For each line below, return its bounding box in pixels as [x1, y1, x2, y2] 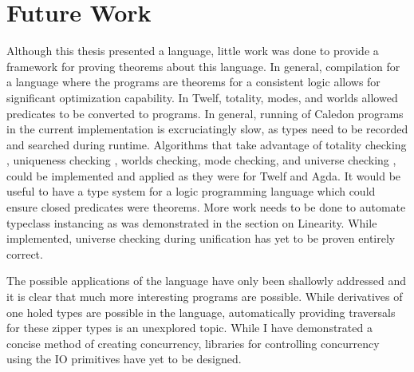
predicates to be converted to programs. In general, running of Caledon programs [6, 105, 404, 121]
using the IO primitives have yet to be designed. [6, 350, 242, 367]
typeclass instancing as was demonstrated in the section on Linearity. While [6, 214, 377, 231]
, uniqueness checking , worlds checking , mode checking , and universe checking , [6, 152, 396, 168]
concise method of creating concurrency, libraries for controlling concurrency [6, 334, 380, 351]
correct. [6, 245, 43, 262]
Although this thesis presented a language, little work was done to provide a [6, 42, 379, 59]
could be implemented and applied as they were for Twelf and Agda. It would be [6, 167, 401, 184]
